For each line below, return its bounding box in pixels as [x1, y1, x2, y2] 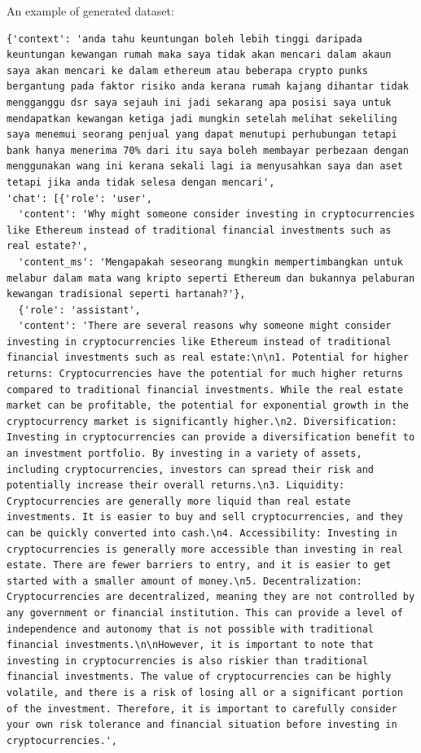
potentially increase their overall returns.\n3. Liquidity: [7, 479, 345, 492]
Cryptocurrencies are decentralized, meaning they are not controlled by [7, 591, 415, 603]
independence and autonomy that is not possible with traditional [7, 623, 375, 635]
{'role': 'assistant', [18, 304, 141, 316]
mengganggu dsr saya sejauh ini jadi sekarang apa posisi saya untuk [7, 96, 392, 108]
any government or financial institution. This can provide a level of [7, 606, 403, 619]
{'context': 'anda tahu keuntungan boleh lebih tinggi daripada [7, 33, 362, 45]
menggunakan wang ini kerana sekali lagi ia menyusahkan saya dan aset [7, 160, 403, 173]
